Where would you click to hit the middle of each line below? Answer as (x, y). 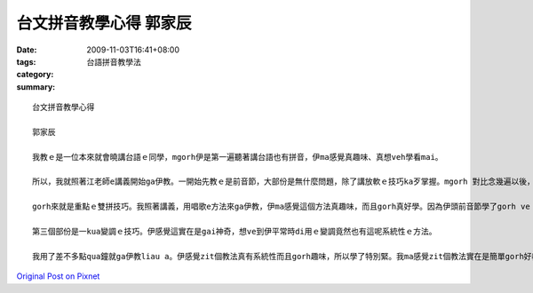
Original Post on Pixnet (58, 276)
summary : (36, 87)
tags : (26, 61)
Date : (27, 50)
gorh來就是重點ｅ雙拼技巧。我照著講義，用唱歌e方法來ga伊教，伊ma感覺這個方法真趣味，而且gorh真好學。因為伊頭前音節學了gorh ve (281, 207)
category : (35, 75)
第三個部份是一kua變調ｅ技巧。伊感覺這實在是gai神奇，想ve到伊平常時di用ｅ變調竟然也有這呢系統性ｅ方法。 (235, 232)
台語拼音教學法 (114, 61)
